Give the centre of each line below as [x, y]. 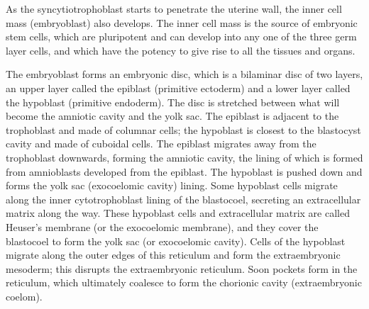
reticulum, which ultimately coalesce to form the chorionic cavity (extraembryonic [184, 282]
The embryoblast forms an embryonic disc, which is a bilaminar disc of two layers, [184, 74]
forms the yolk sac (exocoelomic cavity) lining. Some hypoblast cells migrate [172, 185]
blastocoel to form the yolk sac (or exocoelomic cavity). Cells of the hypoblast [176, 241]
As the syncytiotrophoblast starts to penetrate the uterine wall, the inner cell [174, 9]
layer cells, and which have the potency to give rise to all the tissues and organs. [181, 50]
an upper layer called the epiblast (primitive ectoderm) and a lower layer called [178, 88]
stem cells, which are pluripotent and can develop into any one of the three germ [181, 36]
